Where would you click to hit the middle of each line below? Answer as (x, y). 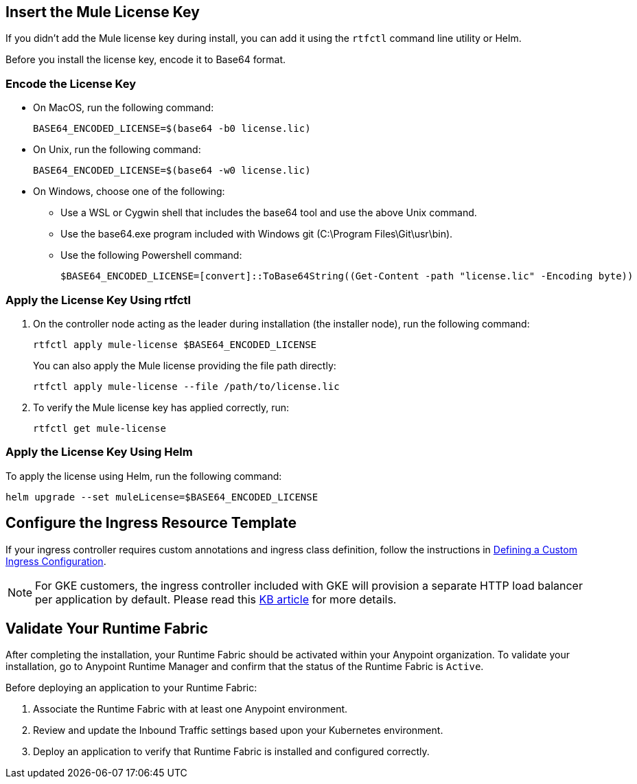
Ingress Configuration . (56, 561)
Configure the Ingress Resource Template (151, 523)
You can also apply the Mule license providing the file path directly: (185, 365)
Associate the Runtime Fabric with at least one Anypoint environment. (190, 709)
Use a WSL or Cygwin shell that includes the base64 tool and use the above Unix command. (269, 213)
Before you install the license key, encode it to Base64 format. (146, 60)
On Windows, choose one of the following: (129, 192)
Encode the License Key (71, 83)
